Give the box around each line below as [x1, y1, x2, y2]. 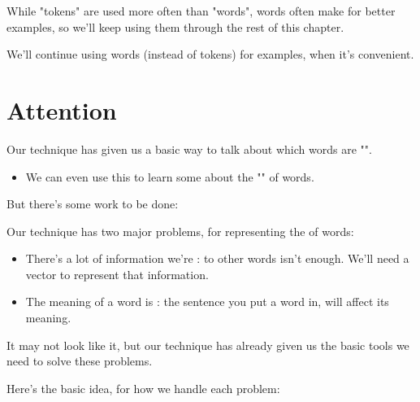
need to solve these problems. [6, 352, 153, 369]
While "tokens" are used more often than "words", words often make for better [6, 2, 396, 19]
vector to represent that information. [25, 265, 209, 282]
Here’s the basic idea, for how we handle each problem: [6, 379, 280, 396]
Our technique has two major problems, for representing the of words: [6, 222, 354, 239]
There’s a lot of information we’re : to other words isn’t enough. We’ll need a [25, 250, 409, 267]
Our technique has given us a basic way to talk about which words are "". [6, 140, 372, 157]
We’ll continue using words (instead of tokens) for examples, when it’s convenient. [6, 46, 414, 63]
